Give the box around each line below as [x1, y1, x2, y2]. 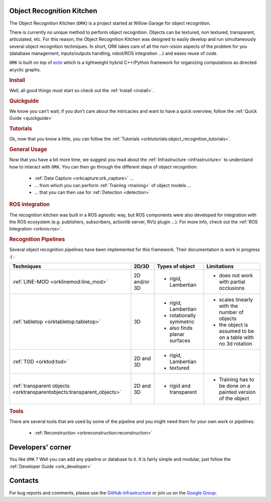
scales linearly [219, 296, 253, 303]
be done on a [219, 382, 250, 389]
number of [219, 309, 244, 316]
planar [169, 331, 185, 338]
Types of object [157, 263, 195, 270]
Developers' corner [9, 443, 71, 452]
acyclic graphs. [9, 66, 41, 72]
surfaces [169, 337, 191, 344]
